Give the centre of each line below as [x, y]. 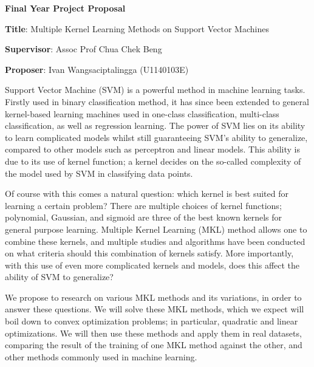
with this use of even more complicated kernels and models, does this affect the [152, 265]
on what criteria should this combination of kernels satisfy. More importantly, [149, 253]
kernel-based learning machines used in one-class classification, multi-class [142, 113]
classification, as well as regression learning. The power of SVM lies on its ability [155, 125]
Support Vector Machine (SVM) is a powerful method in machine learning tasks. [155, 90]
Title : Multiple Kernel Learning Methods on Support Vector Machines [137, 28]
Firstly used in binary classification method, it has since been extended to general [157, 101]
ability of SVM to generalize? [59, 277]
